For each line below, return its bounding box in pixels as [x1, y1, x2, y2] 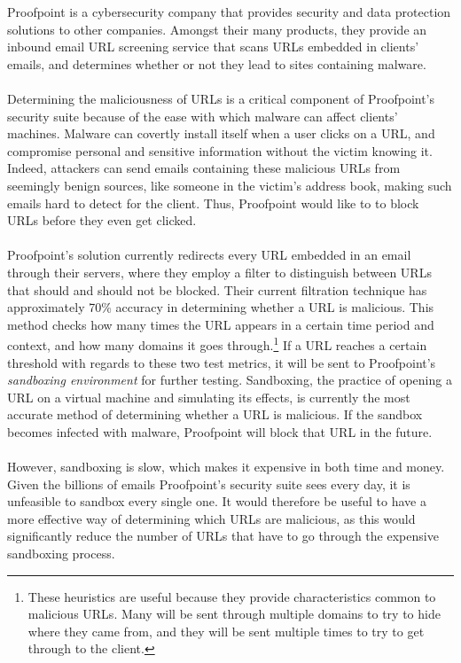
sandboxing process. [7, 544, 115, 563]
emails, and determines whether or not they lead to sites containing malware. [7, 54, 426, 73]
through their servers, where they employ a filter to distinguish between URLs [7, 262, 432, 281]
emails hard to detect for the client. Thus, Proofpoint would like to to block [7, 193, 419, 212]
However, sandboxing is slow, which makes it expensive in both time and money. [7, 457, 445, 476]
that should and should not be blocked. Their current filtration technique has [7, 280, 427, 299]
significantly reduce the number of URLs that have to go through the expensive [7, 526, 439, 545]
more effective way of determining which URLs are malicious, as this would [7, 509, 416, 527]
